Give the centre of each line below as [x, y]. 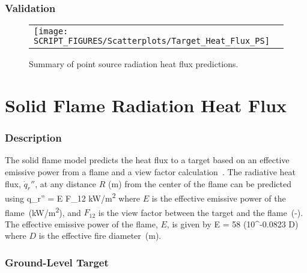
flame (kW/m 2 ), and [43, 211]
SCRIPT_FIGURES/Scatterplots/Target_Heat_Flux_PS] [152, 41]
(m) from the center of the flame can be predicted [200, 183]
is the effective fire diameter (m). [100, 235]
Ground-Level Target [57, 262]
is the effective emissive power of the [219, 198]
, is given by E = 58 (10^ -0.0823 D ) [233, 223]
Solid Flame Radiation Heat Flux [146, 105]
